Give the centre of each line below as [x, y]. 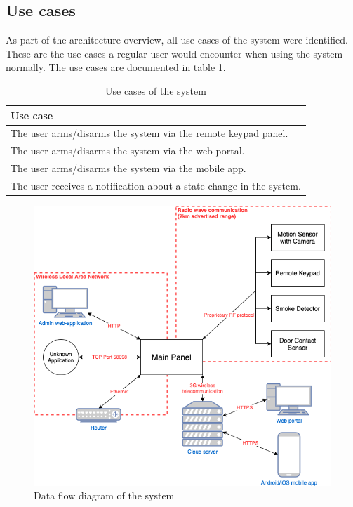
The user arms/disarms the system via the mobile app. [128, 168]
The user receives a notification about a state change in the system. [156, 185]
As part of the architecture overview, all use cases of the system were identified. [177, 40]
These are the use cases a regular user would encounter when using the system [174, 53]
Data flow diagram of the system [104, 495]
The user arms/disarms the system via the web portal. [128, 151]
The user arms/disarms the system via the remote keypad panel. [149, 133]
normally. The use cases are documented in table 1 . [116, 67]
